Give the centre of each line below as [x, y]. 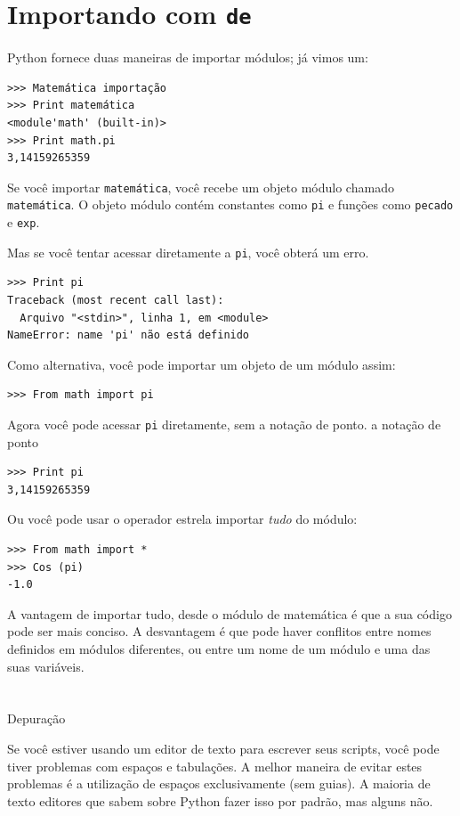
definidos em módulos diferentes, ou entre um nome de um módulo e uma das [219, 649]
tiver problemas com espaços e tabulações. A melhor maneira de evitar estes [215, 766]
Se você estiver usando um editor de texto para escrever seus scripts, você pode [223, 748]
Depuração [36, 718]
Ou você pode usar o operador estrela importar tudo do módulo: [182, 519]
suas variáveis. [46, 666]
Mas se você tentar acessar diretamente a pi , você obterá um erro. [188, 252]
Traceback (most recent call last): [116, 301]
